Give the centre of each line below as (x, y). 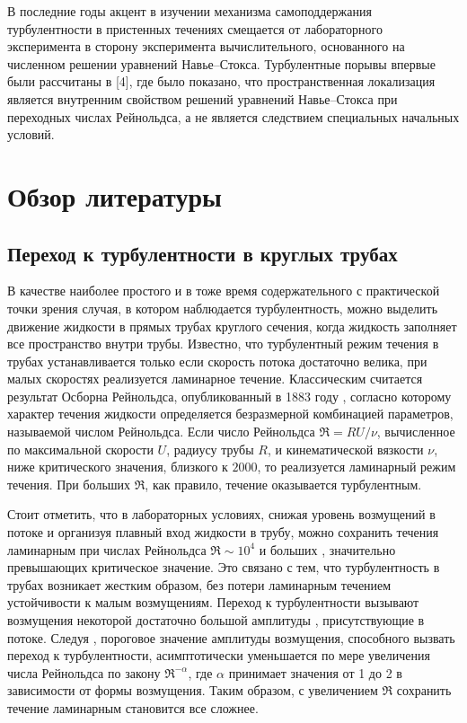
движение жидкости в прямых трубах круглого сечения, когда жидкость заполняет (232, 326)
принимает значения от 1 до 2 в (315, 672)
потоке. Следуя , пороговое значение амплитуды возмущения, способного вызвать (231, 637)
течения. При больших (69, 484)
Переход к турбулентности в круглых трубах (203, 253)
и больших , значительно (327, 549)
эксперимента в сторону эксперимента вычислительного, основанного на (206, 46)
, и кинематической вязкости (345, 449)
